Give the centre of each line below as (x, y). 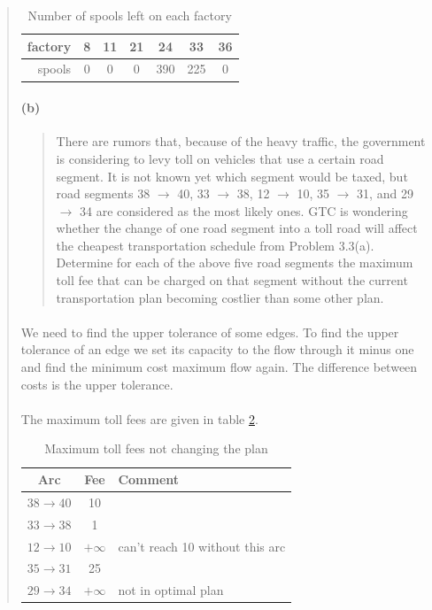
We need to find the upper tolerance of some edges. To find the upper (210, 332)
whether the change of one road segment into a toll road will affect (237, 228)
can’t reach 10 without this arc (202, 546)
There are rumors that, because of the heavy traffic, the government (241, 141)
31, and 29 (385, 193)
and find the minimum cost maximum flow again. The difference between (219, 367)
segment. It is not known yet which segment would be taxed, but (232, 176)
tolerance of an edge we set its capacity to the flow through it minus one (217, 349)
